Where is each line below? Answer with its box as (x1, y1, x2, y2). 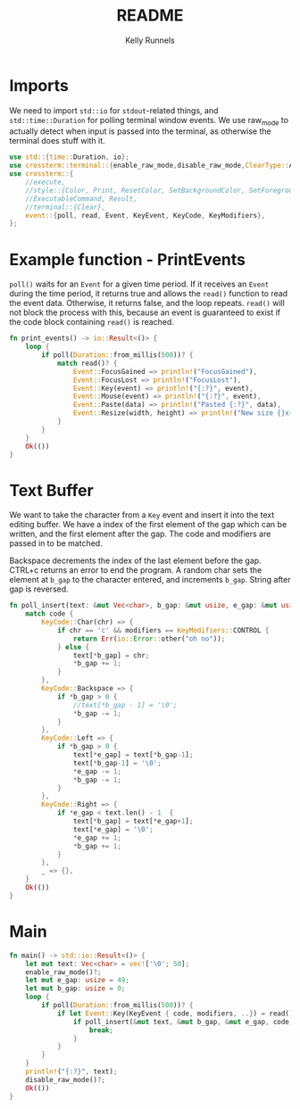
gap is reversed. (9, 583, 69, 594)
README (116, 5, 184, 26)
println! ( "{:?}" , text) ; (25, 1067, 118, 1076)
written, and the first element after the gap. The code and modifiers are (9, 528, 271, 540)
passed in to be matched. (9, 538, 103, 549)
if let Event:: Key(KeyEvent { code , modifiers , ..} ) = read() (56, 1009, 294, 1018)
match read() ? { (56, 359, 118, 368)
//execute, (25, 178, 66, 187)
